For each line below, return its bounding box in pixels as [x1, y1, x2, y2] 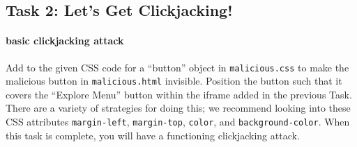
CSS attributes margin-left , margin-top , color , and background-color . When [6, 114, 350, 129]
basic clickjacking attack [6, 33, 124, 48]
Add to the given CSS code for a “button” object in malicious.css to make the [6, 60, 349, 74]
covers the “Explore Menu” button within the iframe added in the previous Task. [6, 87, 352, 101]
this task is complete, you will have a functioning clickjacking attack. [6, 128, 300, 142]
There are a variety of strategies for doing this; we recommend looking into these [6, 101, 351, 115]
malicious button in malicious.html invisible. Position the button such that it [6, 73, 342, 88]
